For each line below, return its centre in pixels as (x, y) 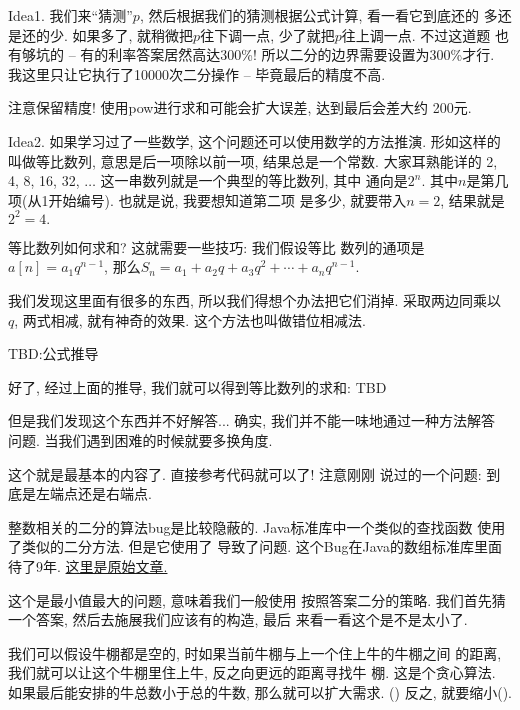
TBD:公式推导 (53, 353)
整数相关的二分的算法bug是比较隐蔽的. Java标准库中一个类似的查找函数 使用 (257, 526)
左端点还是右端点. (93, 493)
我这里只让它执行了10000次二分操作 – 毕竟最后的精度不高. (197, 73)
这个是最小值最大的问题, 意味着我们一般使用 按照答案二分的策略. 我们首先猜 (257, 599)
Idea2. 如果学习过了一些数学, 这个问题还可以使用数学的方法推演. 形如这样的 (254, 140)
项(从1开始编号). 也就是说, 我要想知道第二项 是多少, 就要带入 (207, 199)
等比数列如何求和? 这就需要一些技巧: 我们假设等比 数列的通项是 (216, 246)
